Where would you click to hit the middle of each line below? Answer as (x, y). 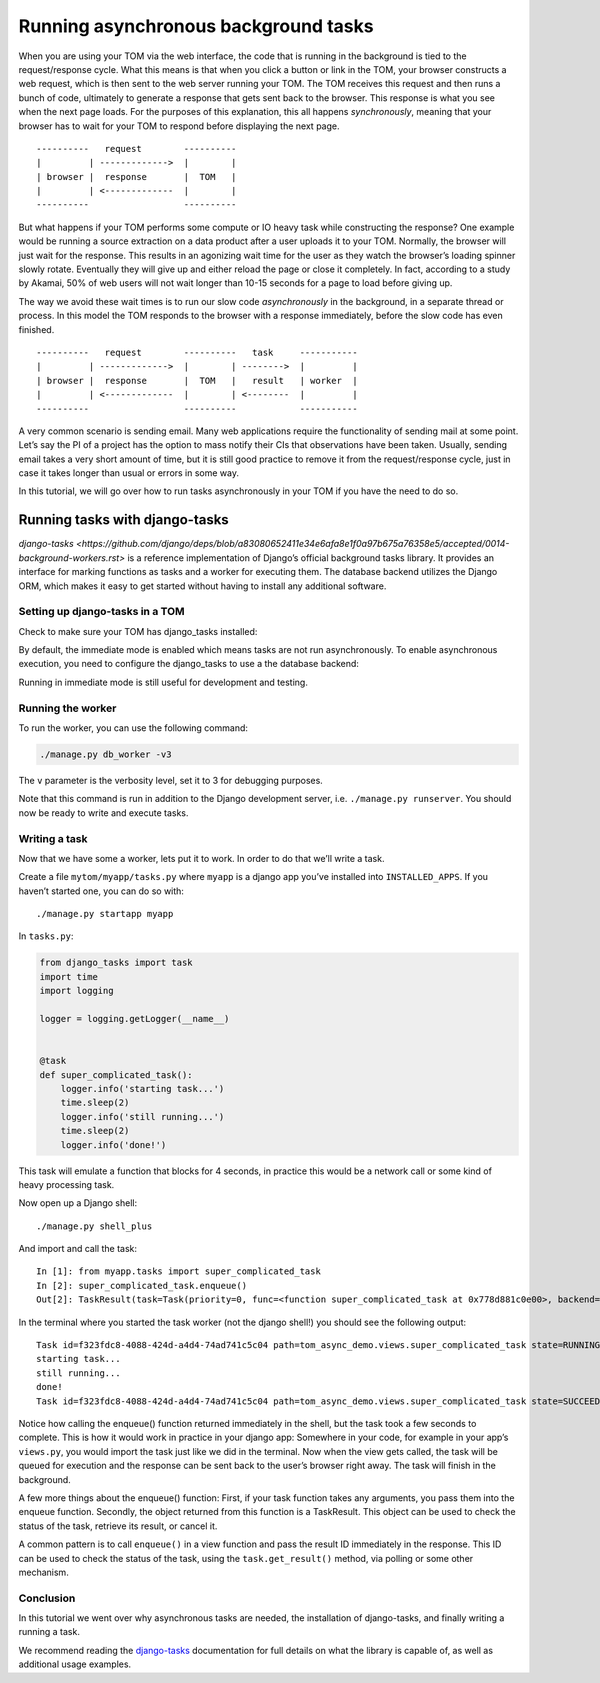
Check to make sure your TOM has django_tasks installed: (138, 631)
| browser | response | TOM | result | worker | (197, 380)
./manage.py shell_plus (94, 1226)
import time (69, 976)
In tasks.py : (46, 936)
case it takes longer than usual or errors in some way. (129, 473)
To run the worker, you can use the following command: (133, 728)
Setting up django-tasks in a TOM (101, 612)
